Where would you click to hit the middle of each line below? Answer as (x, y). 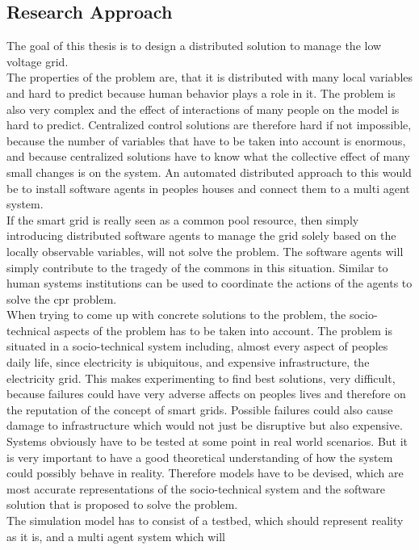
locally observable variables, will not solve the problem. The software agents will (205, 251)
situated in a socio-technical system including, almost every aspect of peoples (197, 346)
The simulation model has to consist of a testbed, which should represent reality (205, 521)
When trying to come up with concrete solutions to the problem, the (176, 315)
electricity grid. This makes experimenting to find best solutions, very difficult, (201, 378)
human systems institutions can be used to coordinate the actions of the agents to (209, 283)
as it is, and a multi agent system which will (116, 536)
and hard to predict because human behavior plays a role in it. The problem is (201, 92)
